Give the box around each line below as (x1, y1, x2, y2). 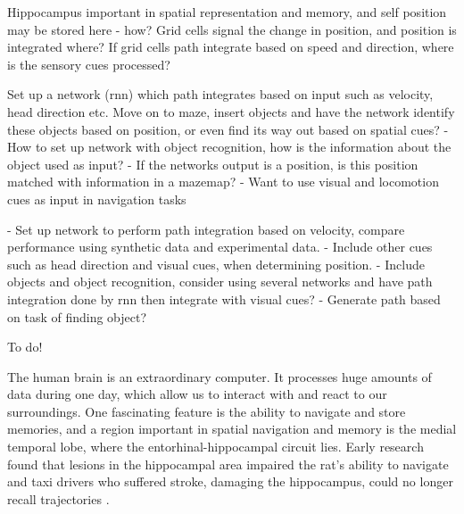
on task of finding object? (7, 307, 147, 326)
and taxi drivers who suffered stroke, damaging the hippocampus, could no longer (7, 472, 453, 491)
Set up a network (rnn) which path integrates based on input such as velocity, (7, 85, 434, 104)
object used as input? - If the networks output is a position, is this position (7, 154, 418, 173)
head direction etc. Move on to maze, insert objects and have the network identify (7, 102, 455, 120)
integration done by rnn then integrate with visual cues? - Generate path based (7, 289, 441, 308)
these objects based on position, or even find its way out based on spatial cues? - (7, 120, 449, 138)
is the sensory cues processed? (7, 54, 170, 73)
